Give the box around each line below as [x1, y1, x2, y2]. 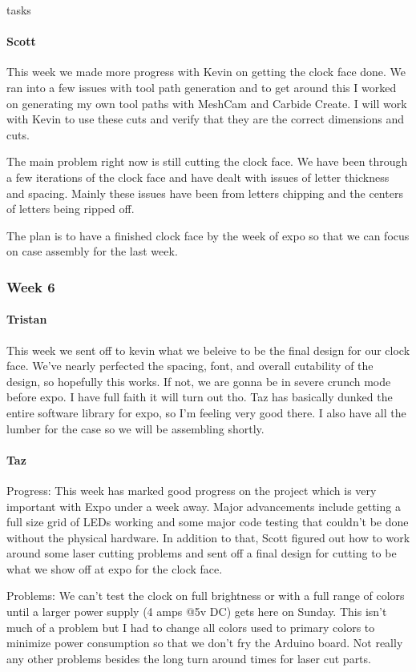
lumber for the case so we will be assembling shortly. [6, 420, 265, 437]
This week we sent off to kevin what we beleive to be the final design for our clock [6, 341, 410, 358]
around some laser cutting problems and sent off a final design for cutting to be [6, 545, 397, 561]
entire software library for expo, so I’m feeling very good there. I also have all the [6, 404, 406, 421]
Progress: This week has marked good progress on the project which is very [6, 481, 377, 498]
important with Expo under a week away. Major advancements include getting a [6, 497, 401, 514]
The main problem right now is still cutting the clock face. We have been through [6, 153, 408, 170]
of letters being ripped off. [6, 200, 135, 217]
